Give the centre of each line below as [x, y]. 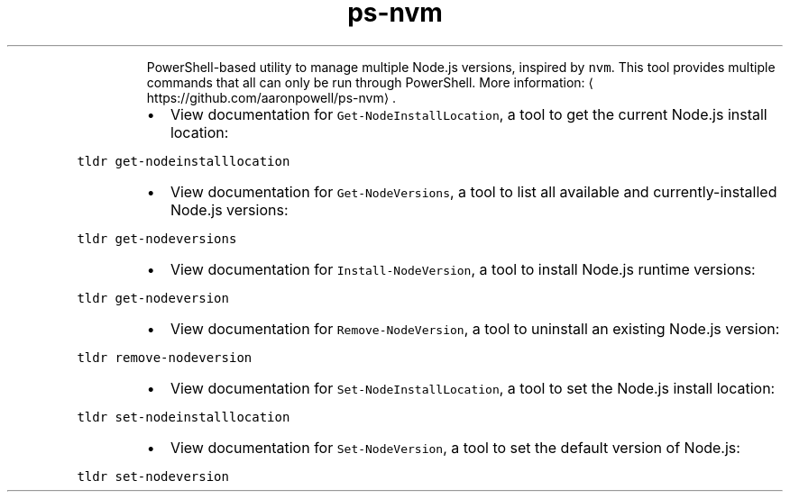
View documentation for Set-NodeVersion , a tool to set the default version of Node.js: [455, 447]
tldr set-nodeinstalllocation [184, 417]
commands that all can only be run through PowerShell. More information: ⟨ [370, 82]
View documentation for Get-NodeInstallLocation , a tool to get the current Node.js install [468, 114]
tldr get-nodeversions [157, 238]
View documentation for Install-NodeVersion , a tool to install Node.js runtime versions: [463, 269]
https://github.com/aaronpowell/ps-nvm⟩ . [271, 97]
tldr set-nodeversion [153, 476]
